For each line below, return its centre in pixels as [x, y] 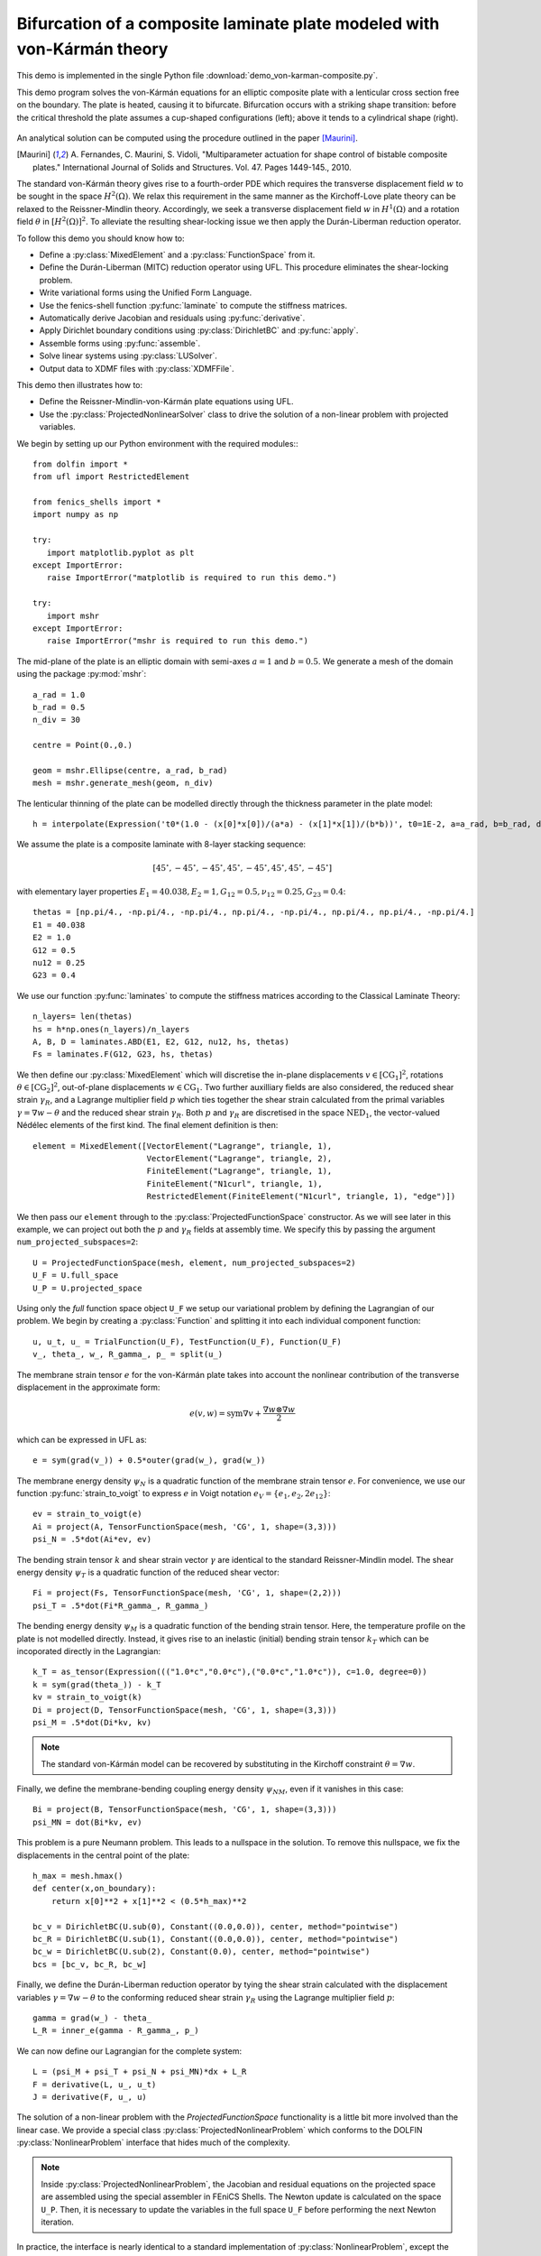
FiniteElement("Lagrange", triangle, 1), [239, 1171]
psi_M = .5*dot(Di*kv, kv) [92, 1722]
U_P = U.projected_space [87, 1288]
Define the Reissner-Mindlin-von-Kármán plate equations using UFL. [166, 402]
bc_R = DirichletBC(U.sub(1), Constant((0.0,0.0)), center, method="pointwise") [216, 1939]
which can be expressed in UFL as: [82, 1439]
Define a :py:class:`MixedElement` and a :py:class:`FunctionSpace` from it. [177, 255]
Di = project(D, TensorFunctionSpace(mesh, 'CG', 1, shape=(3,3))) [185, 1710]
